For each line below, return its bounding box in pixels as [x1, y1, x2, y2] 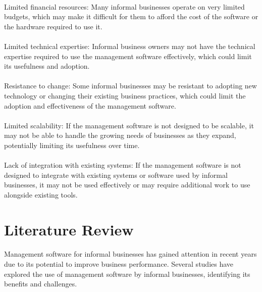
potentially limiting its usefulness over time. [4, 139, 140, 150]
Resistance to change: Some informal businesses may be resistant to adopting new [4, 80, 257, 91]
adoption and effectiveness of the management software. [4, 100, 176, 111]
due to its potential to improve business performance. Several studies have [4, 259, 234, 269]
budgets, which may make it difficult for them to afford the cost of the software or [4, 11, 258, 22]
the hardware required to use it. [4, 21, 102, 31]
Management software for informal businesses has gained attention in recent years [4, 249, 257, 259]
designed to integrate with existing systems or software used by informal [4, 169, 228, 180]
